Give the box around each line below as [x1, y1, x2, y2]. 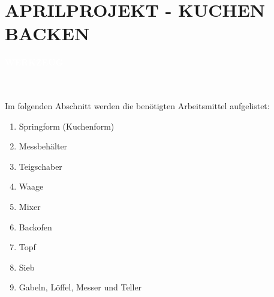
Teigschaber [19, 160, 62, 172]
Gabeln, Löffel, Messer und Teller [19, 281, 142, 293]
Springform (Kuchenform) [19, 119, 115, 132]
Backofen [19, 220, 52, 233]
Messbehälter [19, 140, 68, 152]
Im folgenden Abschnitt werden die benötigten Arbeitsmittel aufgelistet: [5, 100, 270, 112]
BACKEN [5, 21, 90, 46]
